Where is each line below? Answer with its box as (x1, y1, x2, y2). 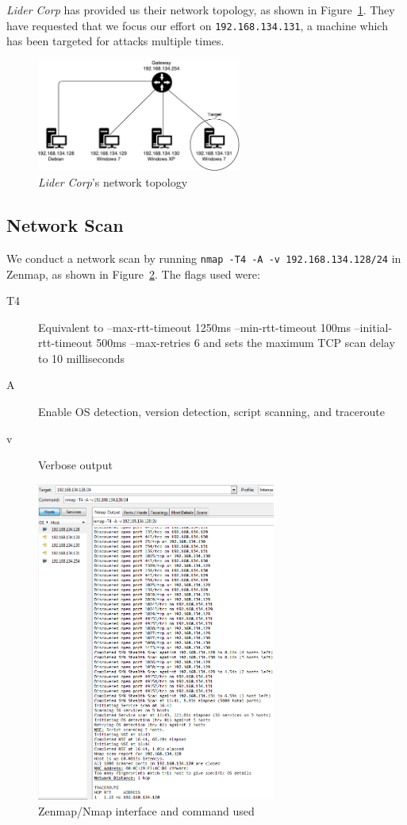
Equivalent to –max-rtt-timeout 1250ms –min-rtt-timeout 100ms (38, 318, 351, 335)
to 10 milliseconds (38, 349, 125, 366)
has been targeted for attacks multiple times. (6, 33, 225, 49)
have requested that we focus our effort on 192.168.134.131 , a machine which (6, 17, 388, 33)
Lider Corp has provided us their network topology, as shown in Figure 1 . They (6, 2, 395, 17)
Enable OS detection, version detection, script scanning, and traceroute (38, 403, 385, 420)
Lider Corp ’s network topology (38, 174, 188, 191)
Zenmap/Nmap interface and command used (38, 803, 255, 819)
